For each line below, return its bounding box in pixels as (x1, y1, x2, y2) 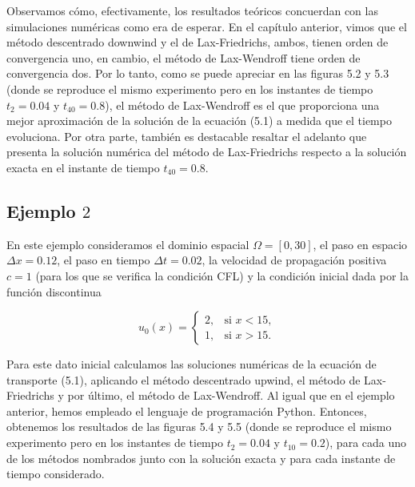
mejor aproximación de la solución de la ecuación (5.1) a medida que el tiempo (6, 112, 392, 129)
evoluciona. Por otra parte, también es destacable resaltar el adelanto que (6, 127, 367, 144)
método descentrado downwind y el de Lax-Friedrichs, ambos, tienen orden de (6, 34, 389, 50)
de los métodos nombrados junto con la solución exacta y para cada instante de (6, 449, 396, 466)
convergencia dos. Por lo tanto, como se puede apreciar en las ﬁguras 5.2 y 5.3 (6, 65, 389, 82)
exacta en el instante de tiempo (6, 159, 160, 175)
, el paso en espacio (313, 235, 408, 252)
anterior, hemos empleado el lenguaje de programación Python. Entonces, (6, 402, 367, 419)
